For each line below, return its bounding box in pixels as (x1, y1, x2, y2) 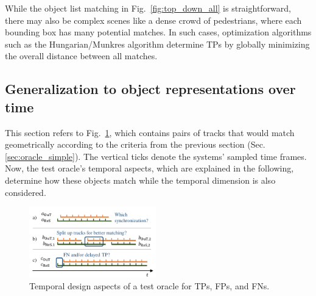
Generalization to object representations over (5, 79, 296, 98)
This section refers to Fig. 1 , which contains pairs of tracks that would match (5, 126, 295, 139)
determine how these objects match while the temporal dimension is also (5, 173, 276, 186)
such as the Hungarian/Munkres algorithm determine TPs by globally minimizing (5, 37, 310, 50)
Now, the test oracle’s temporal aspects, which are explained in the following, (5, 162, 294, 175)
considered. (5, 186, 46, 198)
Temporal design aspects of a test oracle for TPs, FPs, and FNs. (29, 280, 270, 292)
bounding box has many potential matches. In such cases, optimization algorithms (5, 26, 312, 38)
